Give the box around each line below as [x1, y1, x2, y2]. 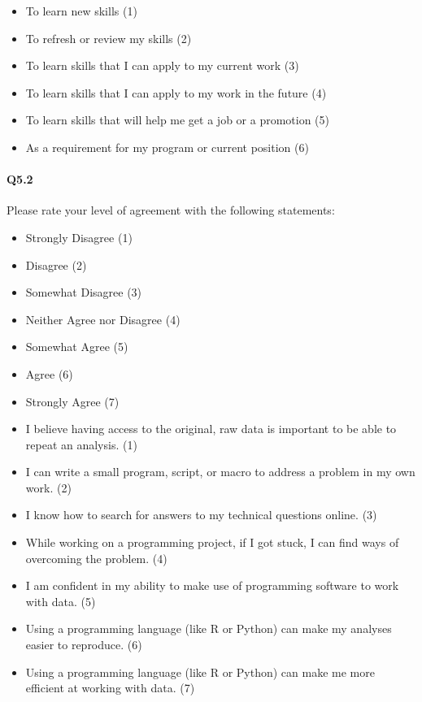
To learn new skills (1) [25, 2, 137, 19]
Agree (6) [25, 365, 73, 382]
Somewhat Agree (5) [25, 338, 128, 355]
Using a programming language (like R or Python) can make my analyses [25, 620, 392, 637]
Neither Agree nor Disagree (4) [25, 310, 181, 327]
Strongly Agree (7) [25, 392, 120, 409]
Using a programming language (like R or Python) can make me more [25, 663, 375, 680]
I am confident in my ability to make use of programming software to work [25, 577, 399, 594]
